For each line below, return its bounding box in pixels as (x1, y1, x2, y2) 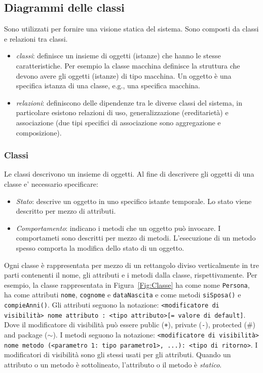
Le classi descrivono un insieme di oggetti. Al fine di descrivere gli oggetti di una (4, 168, 254, 179)
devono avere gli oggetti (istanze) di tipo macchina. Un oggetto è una (16, 70, 232, 81)
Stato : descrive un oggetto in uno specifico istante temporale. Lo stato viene (16, 195, 252, 206)
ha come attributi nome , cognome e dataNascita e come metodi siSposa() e (4, 289, 241, 300)
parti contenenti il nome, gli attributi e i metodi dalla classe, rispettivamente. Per (4, 269, 257, 280)
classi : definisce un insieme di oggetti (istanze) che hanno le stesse (16, 50, 221, 61)
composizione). (16, 127, 62, 138)
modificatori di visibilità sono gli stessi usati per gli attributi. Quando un (4, 349, 231, 360)
